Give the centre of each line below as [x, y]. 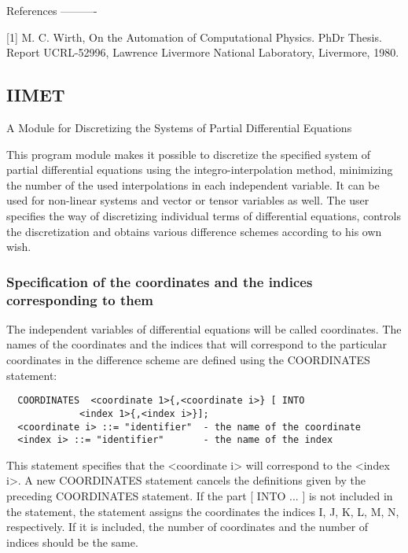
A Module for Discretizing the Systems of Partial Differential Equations [179, 127]
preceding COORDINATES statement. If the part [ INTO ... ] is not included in [200, 496]
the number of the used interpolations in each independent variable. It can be [193, 184]
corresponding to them [80, 299]
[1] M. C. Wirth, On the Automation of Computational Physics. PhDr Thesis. [194, 37]
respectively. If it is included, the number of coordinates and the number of [187, 527]
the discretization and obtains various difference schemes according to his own [194, 231]
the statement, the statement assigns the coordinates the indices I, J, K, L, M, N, [203, 511]
